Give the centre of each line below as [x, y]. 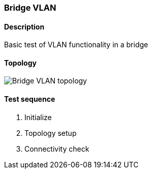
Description [24, 26]
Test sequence [30, 99]
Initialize [38, 117]
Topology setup [51, 133]
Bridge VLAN [30, 8]
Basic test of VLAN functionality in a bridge [76, 45]
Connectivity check [57, 149]
